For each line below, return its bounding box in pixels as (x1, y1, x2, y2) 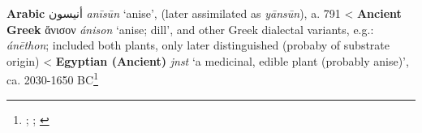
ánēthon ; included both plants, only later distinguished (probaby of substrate (6, 36, 390, 54)
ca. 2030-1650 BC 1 (6, 69, 98, 88)
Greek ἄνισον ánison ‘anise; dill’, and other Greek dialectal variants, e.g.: (6, 20, 374, 37)
